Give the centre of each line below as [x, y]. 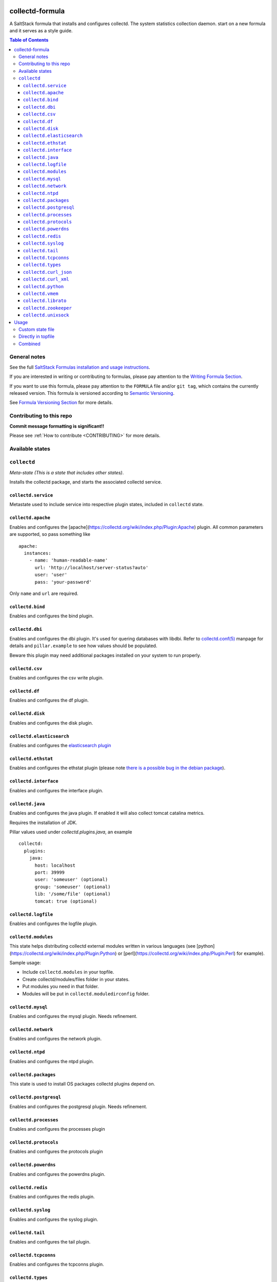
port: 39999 [50, 872]
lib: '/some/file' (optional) [73, 894]
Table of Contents [29, 40]
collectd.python [44, 286]
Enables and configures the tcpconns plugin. [57, 1265]
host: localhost [55, 865]
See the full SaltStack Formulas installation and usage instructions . [80, 367]
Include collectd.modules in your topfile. [68, 972]
